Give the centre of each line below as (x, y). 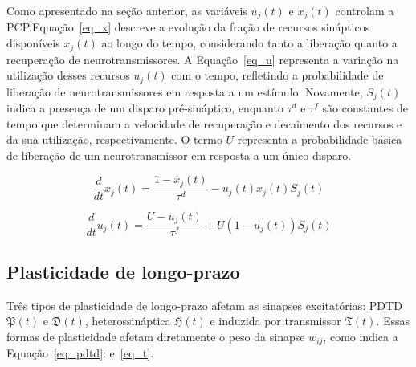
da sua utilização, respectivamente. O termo (114, 139)
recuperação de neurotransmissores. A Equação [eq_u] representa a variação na (203, 59)
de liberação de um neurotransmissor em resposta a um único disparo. (179, 155)
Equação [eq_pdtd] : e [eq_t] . (80, 353)
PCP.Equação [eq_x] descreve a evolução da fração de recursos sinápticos (188, 27)
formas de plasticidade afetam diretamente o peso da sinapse (156, 336)
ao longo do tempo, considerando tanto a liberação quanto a (249, 43)
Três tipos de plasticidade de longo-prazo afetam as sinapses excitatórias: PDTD (204, 305)
